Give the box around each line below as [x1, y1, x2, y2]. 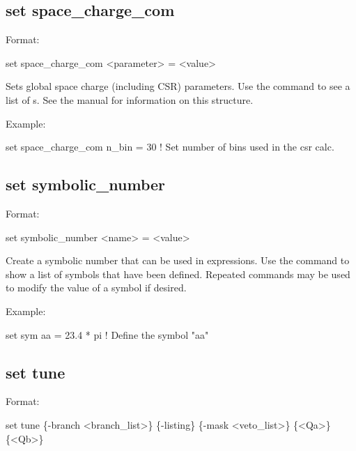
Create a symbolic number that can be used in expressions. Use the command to [6, 253, 350, 268]
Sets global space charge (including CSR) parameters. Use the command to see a [6, 79, 350, 93]
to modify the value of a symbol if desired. [6, 280, 187, 295]
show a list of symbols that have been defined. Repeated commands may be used [6, 266, 350, 281]
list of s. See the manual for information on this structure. [6, 92, 254, 107]
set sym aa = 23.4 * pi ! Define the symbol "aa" [6, 327, 209, 342]
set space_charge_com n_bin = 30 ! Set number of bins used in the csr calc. [6, 139, 334, 154]
